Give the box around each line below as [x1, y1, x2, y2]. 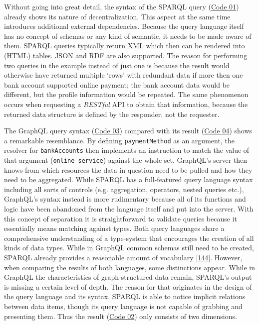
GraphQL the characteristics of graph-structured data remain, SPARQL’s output [4, 272, 252, 282]
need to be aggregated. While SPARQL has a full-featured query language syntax [4, 174, 253, 185]
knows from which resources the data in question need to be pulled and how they [4, 164, 253, 175]
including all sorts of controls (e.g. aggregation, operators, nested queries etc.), [4, 184, 244, 194]
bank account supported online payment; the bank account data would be [4, 79, 230, 90]
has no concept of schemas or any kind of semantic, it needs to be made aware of [4, 30, 252, 41]
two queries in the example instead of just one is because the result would [4, 60, 230, 70]
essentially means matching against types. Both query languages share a [4, 223, 225, 233]
